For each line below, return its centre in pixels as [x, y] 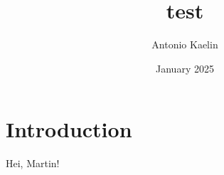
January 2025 [185, 68]
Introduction [69, 129]
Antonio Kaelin [185, 44]
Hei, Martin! [33, 163]
